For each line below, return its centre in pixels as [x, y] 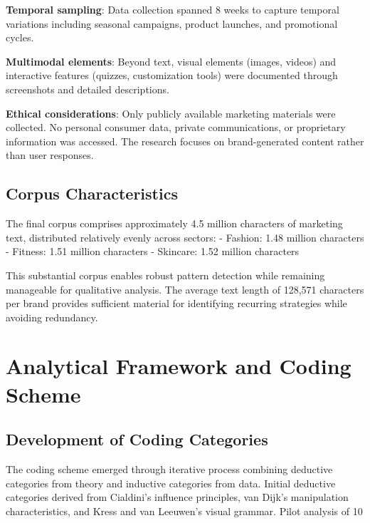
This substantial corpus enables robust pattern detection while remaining [165, 275]
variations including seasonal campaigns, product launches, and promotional [172, 23]
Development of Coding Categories [137, 439]
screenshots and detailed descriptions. [88, 89]
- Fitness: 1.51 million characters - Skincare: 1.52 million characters [153, 251]
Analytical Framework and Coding [179, 366]
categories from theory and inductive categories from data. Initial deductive [171, 483]
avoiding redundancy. [52, 317]
